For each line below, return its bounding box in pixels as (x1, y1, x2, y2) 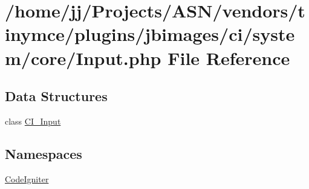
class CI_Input (5, 114, 61, 127)
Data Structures (5, 87, 108, 105)
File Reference (168, 45, 290, 70)
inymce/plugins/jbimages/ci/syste (5, 22, 295, 46)
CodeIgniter (5, 172, 49, 185)
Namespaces (5, 144, 82, 163)
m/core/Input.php (5, 45, 161, 70)
